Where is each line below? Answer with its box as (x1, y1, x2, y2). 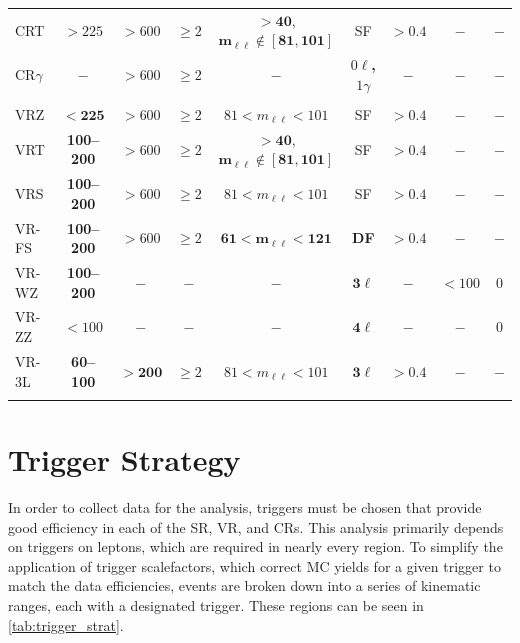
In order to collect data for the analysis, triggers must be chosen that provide (8, 496, 482, 517)
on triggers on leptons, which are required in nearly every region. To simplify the (8, 536, 503, 557)
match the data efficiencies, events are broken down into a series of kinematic (8, 575, 481, 596)
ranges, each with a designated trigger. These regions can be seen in (8, 594, 424, 615)
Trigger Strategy (8, 439, 241, 480)
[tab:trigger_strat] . (8, 614, 124, 635)
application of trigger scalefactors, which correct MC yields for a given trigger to (8, 555, 501, 576)
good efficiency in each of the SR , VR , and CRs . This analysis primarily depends (8, 516, 504, 537)
